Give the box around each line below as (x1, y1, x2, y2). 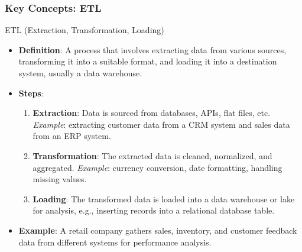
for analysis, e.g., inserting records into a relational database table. (33, 204, 275, 217)
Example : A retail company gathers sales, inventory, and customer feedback (18, 224, 297, 236)
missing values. (33, 173, 87, 185)
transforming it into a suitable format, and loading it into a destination (18, 55, 277, 67)
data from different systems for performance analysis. (18, 235, 212, 248)
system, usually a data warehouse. (18, 67, 142, 79)
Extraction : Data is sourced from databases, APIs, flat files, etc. (33, 106, 271, 119)
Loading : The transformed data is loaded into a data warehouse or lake (33, 192, 295, 205)
